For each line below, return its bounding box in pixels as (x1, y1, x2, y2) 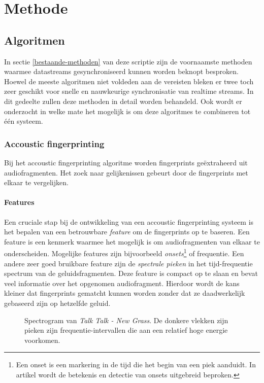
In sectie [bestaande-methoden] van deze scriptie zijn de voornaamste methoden (4, 56, 252, 66)
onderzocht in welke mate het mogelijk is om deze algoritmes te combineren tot (4, 106, 251, 116)
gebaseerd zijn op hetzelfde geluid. (4, 297, 111, 308)
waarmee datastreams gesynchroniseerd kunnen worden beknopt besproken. (4, 66, 239, 77)
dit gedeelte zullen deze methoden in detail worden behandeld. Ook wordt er (4, 95, 242, 106)
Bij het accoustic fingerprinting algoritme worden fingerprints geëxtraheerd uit (4, 157, 248, 167)
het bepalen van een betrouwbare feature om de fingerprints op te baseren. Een (4, 226, 250, 237)
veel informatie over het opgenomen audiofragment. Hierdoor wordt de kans (4, 277, 240, 288)
